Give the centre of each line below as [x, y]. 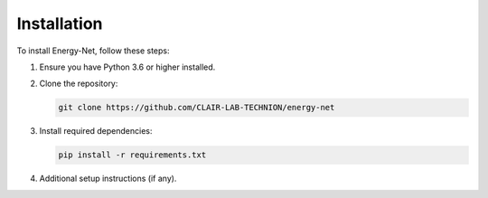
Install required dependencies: [96, 131]
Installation [60, 24]
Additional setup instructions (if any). [108, 179]
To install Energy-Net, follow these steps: [94, 51]
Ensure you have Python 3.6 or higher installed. [127, 67]
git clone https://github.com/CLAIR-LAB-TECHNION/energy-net [197, 108]
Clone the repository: [79, 84]
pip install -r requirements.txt [132, 155]
